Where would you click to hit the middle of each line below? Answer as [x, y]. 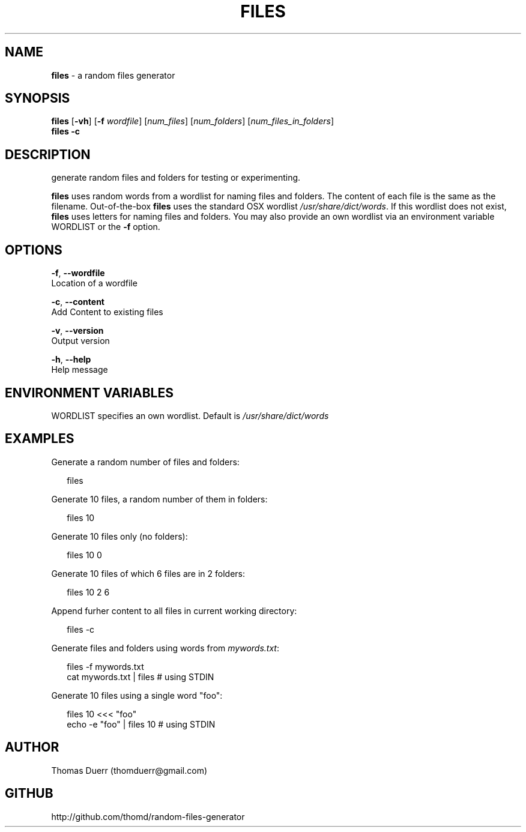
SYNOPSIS [38, 98]
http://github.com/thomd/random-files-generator [148, 816]
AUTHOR [32, 747]
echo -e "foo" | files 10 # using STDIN [141, 724]
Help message [80, 370]
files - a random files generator [113, 75]
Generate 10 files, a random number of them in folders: [159, 499]
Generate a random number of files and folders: [145, 462]
